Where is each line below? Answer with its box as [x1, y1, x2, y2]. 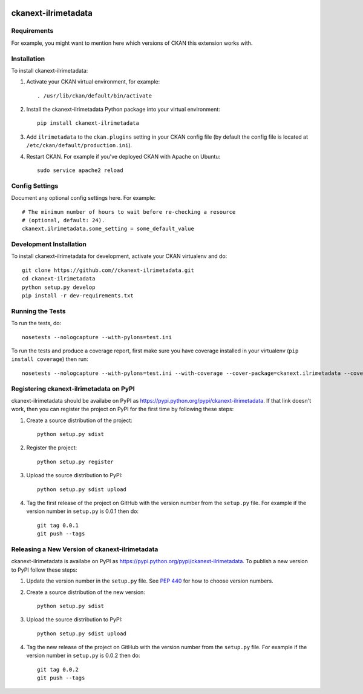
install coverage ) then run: [11, 355, 88, 363]
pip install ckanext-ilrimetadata [37, 120, 139, 127]
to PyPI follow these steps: [11, 566, 78, 573]
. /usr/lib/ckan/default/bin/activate [37, 92, 152, 99]
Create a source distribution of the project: [26, 417, 132, 424]
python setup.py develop [22, 283, 96, 291]
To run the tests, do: [11, 320, 62, 327]
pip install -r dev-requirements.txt [22, 292, 134, 299]
